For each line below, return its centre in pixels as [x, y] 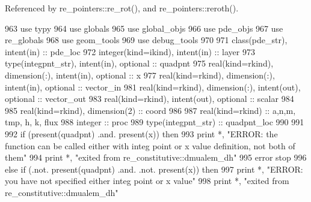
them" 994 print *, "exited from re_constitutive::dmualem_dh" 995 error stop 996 [156, 157]
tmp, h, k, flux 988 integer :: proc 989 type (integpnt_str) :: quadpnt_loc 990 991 [155, 122]
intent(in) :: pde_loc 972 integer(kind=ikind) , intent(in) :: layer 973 [130, 51]
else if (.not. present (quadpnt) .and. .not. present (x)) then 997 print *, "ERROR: [154, 169]
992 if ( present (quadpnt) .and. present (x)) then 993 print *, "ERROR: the [141, 133]
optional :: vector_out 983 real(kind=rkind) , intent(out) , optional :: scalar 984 [149, 99]
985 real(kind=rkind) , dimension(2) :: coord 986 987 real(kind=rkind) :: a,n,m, [150, 110]
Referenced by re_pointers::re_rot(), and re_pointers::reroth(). [122, 8]
